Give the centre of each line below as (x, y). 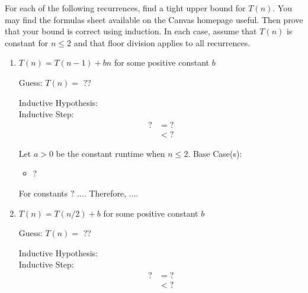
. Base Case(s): (215, 153)
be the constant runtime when (110, 153)
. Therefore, (105, 193)
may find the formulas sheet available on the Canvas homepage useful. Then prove (154, 19)
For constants (43, 193)
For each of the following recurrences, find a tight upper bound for (125, 8)
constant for (27, 42)
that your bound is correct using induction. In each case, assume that (131, 31)
